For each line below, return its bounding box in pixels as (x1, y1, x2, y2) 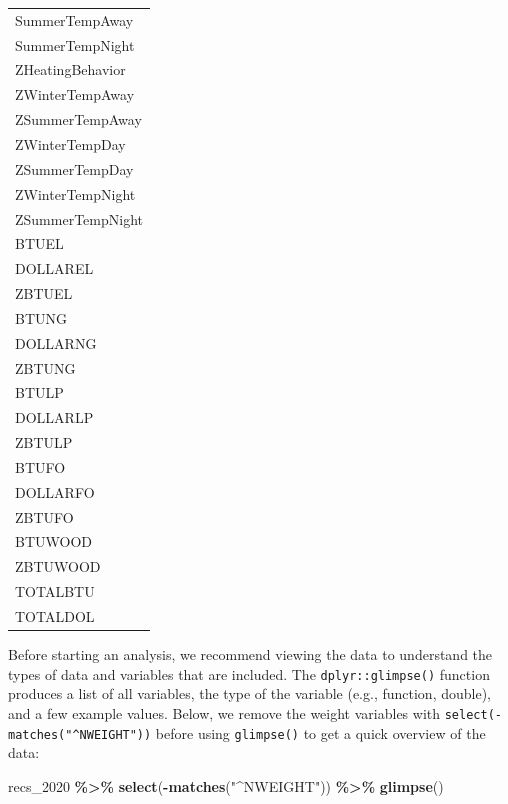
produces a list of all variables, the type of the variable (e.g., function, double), (8, 683, 491, 704)
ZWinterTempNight (15, 183, 136, 204)
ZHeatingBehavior (15, 59, 126, 80)
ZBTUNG (15, 357, 76, 378)
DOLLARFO (15, 481, 95, 502)
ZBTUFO (15, 506, 74, 527)
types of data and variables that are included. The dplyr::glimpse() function (8, 663, 490, 684)
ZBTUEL (15, 283, 73, 304)
